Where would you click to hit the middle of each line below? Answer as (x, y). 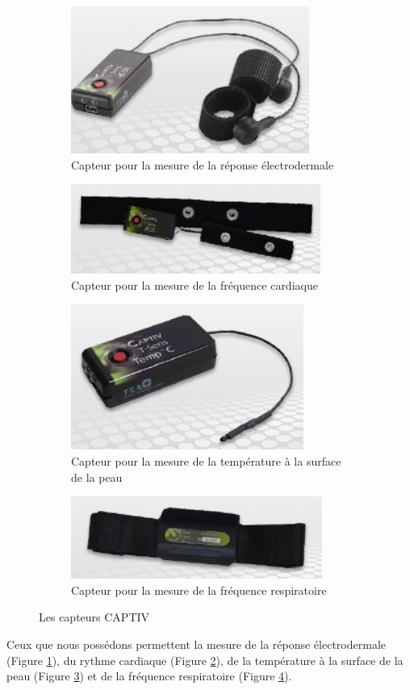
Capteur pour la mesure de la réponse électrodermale (203, 164)
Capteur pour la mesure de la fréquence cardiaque (195, 284)
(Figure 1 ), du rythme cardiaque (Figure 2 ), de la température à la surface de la (205, 660)
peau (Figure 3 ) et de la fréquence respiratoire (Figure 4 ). (149, 676)
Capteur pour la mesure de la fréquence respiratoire (199, 590)
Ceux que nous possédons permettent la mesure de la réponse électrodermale (196, 644)
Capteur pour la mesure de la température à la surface (206, 460)
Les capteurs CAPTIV (94, 617)
